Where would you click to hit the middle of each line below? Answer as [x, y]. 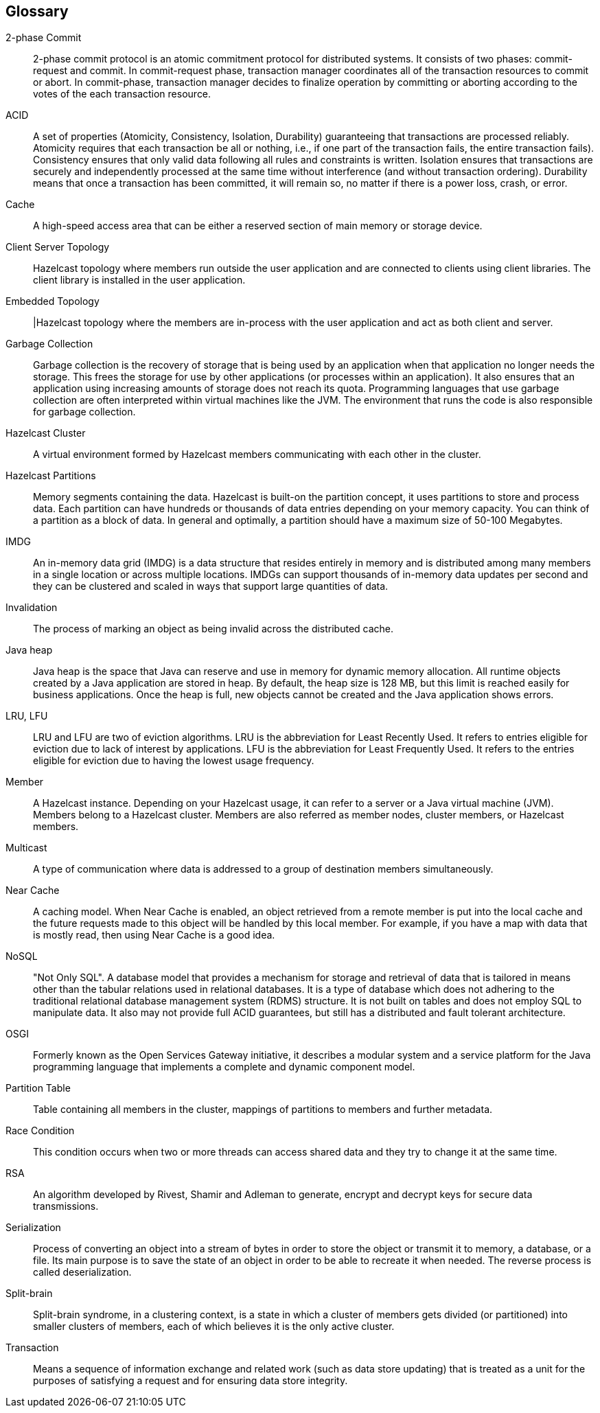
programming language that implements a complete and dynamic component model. [224, 1067]
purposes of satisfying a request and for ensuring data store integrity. [191, 1381]
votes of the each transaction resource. [122, 94]
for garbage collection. [84, 412]
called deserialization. [82, 1272]
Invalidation [32, 608]
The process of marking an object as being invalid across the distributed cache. [214, 629]
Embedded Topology [53, 301]
